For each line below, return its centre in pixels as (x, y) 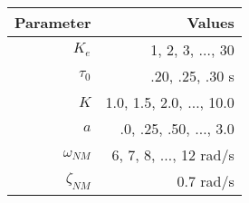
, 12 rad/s (203, 155)
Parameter (53, 22)
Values (211, 22)
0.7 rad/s (206, 181)
